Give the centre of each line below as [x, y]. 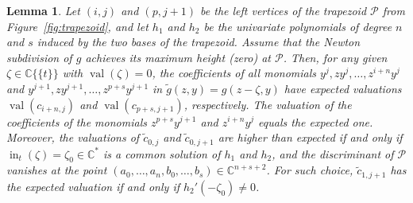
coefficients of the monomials [77, 121]
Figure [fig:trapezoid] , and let [77, 26]
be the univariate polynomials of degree [298, 26]
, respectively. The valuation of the [268, 104]
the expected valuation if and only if [93, 186]
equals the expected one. [316, 121]
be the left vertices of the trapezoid [284, 10]
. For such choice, [310, 170]
